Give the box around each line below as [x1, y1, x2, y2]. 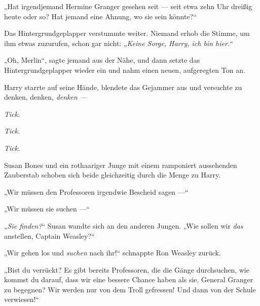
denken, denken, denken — [4, 92, 88, 102]
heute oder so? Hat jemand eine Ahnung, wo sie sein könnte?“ [4, 11, 197, 21]
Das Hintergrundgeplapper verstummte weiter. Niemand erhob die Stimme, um [4, 28, 250, 38]
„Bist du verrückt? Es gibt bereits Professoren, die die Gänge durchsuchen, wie [4, 264, 249, 275]
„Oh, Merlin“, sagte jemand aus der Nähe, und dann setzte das [4, 55, 200, 65]
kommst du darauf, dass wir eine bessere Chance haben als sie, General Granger [4, 274, 253, 285]
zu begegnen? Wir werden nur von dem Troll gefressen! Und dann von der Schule [4, 284, 256, 294]
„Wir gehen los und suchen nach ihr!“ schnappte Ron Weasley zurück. [4, 247, 221, 258]
